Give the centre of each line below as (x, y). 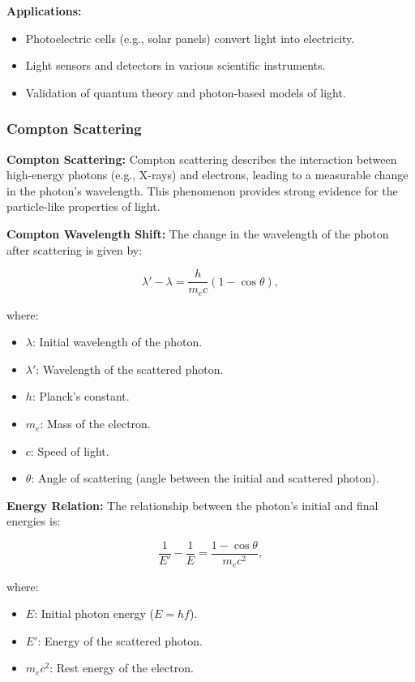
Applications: (44, 11)
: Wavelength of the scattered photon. (130, 369)
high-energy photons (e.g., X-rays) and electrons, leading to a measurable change (207, 175)
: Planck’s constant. (81, 396)
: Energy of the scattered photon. (120, 640)
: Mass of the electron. (95, 424)
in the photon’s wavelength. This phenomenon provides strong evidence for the (202, 190)
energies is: (34, 521)
